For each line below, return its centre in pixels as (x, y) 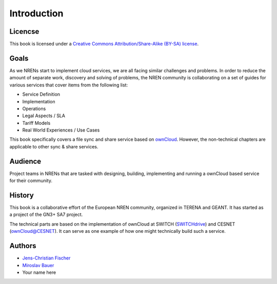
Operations (34, 108)
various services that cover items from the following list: (69, 85)
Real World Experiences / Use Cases (61, 130)
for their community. (31, 181)
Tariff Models (36, 123)
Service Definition (41, 94)
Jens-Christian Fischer (46, 258)
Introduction (36, 13)
